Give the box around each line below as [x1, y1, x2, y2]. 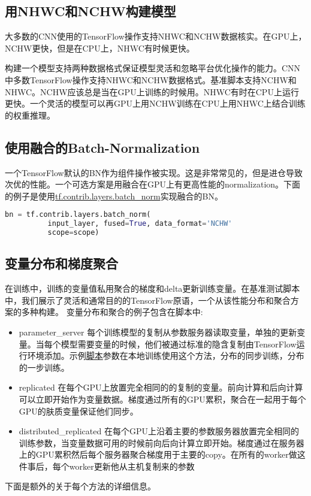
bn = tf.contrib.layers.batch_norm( [5, 210, 151, 219]
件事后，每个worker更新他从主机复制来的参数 [19, 459, 195, 472]
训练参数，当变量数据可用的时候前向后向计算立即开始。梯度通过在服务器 [19, 436, 304, 449]
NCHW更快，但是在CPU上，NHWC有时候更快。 [5, 41, 195, 54]
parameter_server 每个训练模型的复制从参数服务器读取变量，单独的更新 [19, 325, 297, 338]
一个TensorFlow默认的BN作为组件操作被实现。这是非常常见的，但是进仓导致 [5, 166, 303, 179]
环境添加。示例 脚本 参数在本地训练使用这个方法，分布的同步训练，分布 [27, 349, 304, 362]
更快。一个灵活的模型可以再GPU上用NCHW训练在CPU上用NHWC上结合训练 [5, 97, 306, 110]
